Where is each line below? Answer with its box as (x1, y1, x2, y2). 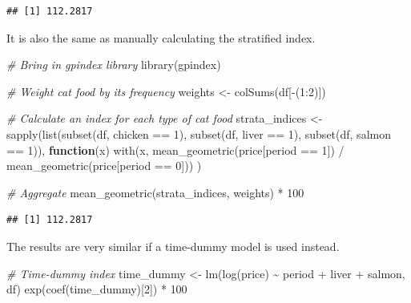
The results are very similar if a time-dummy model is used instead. (6, 237, 340, 254)
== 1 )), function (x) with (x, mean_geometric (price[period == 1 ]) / (6, 141, 345, 158)
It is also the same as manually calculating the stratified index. (6, 29, 316, 46)
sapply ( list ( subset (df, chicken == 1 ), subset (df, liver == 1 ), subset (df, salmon (6, 125, 391, 142)
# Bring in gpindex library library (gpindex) (6, 56, 221, 73)
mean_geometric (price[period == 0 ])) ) (6, 157, 202, 174)
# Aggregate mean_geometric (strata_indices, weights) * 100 (6, 184, 304, 200)
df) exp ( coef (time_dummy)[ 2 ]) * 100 (6, 281, 187, 297)
